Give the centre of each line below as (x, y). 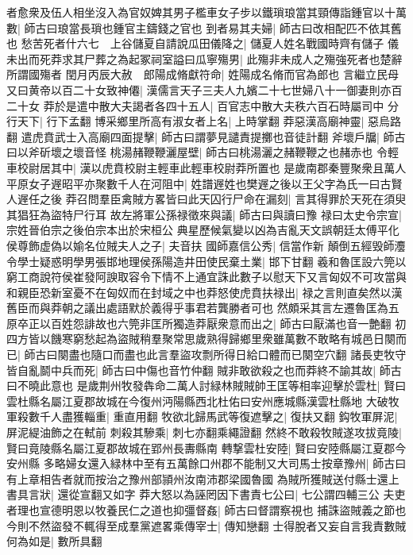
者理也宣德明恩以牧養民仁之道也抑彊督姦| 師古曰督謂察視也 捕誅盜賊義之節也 (206, 510)
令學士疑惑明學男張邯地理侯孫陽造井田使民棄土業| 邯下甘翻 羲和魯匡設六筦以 (206, 261)
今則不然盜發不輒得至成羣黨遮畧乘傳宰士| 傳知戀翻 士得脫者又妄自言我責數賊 (206, 525)
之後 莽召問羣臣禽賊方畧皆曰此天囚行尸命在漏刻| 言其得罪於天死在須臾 (223, 199)
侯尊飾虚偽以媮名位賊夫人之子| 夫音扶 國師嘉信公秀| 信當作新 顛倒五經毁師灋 (206, 245)
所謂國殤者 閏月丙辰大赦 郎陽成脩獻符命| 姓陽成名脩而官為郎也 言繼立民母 (203, 74)
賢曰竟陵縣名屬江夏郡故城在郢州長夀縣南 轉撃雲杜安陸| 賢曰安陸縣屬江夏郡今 (206, 447)
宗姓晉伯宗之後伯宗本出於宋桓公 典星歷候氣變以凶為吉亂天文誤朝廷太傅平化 (203, 230)
